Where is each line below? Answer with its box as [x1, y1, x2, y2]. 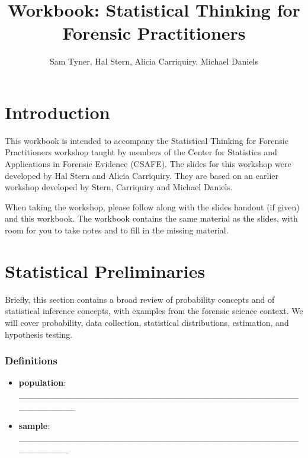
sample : [18, 419, 50, 432]
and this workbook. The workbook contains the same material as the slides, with [5, 212, 298, 225]
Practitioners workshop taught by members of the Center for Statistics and [5, 146, 277, 158]
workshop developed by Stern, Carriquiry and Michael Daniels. [5, 181, 233, 193]
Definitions [5, 353, 57, 368]
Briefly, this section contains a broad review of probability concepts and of [5, 293, 275, 305]
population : [18, 376, 66, 389]
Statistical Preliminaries [5, 258, 206, 283]
